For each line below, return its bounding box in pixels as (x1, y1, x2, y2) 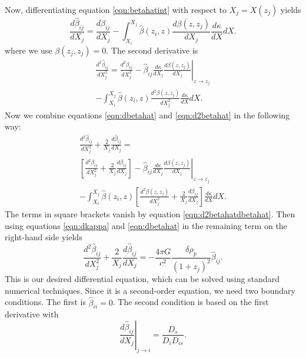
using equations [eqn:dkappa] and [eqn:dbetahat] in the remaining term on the (5, 219, 287, 231)
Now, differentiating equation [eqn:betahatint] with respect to (5, 4, 227, 15)
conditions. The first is (5, 296, 86, 308)
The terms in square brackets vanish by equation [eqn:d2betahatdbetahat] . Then (5, 208, 295, 220)
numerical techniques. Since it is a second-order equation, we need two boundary (5, 284, 295, 296)
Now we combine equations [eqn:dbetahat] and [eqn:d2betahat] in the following (5, 108, 290, 121)
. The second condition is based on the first (112, 296, 269, 308)
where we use (5, 44, 52, 56)
